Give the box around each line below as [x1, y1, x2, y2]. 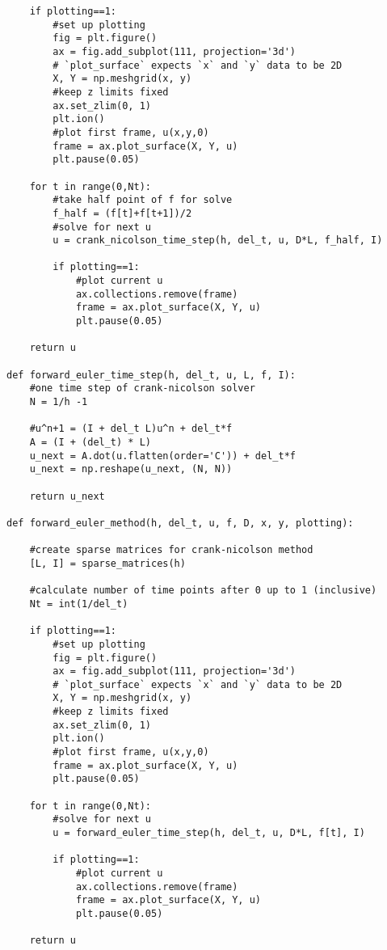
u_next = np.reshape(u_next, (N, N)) [29, 463, 233, 475]
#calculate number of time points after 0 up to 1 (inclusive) [29, 585, 377, 597]
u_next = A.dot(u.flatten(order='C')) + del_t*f [29, 450, 296, 462]
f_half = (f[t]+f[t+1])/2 [53, 207, 192, 219]
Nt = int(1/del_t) [29, 597, 128, 610]
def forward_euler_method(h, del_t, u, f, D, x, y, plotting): [6, 517, 354, 529]
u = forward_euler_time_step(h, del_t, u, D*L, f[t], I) [53, 827, 365, 839]
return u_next [29, 490, 105, 502]
